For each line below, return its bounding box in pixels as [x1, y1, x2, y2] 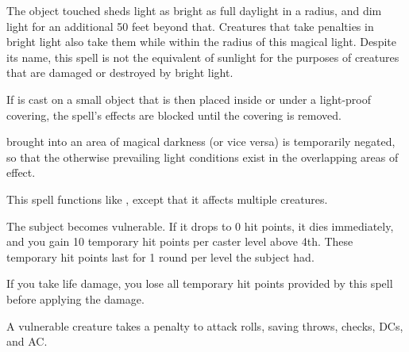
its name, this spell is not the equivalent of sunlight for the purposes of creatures [6, 48, 399, 65]
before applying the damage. [6, 290, 145, 307]
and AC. [6, 333, 48, 350]
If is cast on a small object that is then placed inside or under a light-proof [6, 90, 372, 107]
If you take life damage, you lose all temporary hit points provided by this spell [6, 275, 393, 292]
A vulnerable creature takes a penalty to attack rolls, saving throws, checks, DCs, [6, 317, 403, 334]
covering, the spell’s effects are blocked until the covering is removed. [6, 106, 341, 123]
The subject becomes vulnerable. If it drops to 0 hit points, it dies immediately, [6, 217, 394, 234]
